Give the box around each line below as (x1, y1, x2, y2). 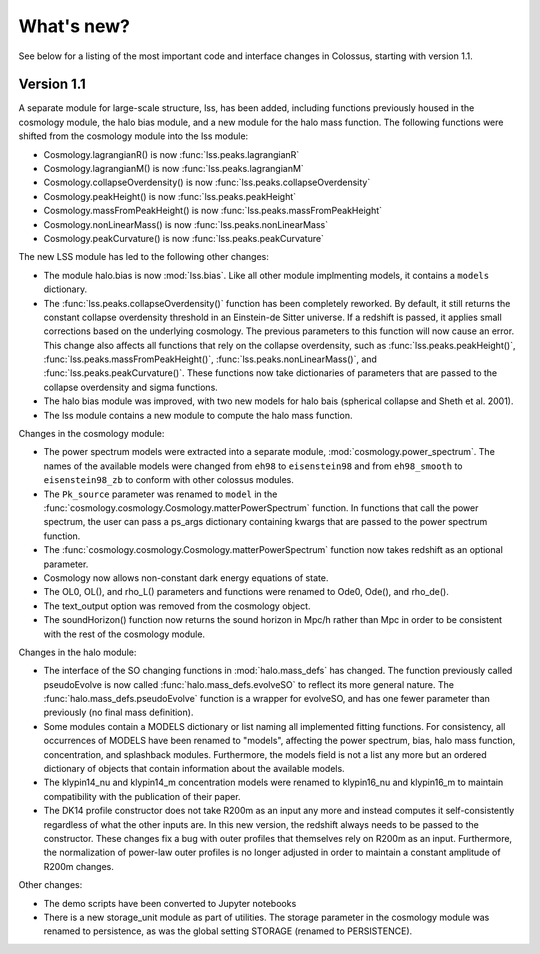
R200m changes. (43, 860, 114, 872)
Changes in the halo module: (18, 646, 137, 658)
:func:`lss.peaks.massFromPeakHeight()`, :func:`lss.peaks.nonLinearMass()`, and (43, 353, 377, 365)
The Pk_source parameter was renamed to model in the (43, 488, 278, 500)
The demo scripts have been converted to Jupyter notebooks (43, 897, 297, 909)
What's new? (18, 15, 130, 37)
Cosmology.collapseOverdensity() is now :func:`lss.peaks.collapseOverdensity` (43, 176, 371, 189)
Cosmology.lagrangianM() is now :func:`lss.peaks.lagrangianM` (43, 163, 304, 175)
